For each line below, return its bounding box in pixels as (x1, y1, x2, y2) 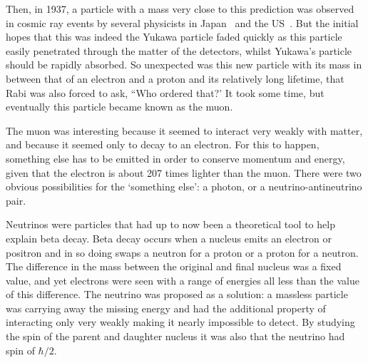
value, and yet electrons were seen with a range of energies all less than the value (6, 272, 359, 287)
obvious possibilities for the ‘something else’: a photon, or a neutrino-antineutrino (6, 179, 362, 194)
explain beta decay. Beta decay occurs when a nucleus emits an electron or (6, 230, 332, 245)
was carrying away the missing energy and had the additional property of (6, 300, 326, 315)
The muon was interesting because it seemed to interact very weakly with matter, (6, 123, 363, 138)
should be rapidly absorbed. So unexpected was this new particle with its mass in (6, 57, 362, 72)
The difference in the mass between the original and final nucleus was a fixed (6, 259, 342, 274)
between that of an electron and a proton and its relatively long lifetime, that (6, 71, 344, 86)
